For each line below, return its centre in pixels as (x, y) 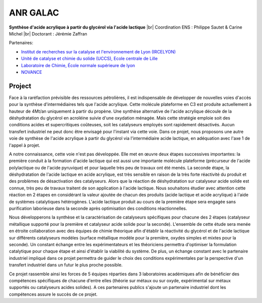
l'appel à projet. (25, 145)
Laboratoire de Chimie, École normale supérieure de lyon (78, 65)
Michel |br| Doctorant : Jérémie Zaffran (48, 34)
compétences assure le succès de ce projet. (53, 294)
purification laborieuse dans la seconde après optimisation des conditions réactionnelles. (98, 208)
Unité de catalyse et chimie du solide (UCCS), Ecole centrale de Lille (89, 59)
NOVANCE (32, 72)
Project (20, 86)
